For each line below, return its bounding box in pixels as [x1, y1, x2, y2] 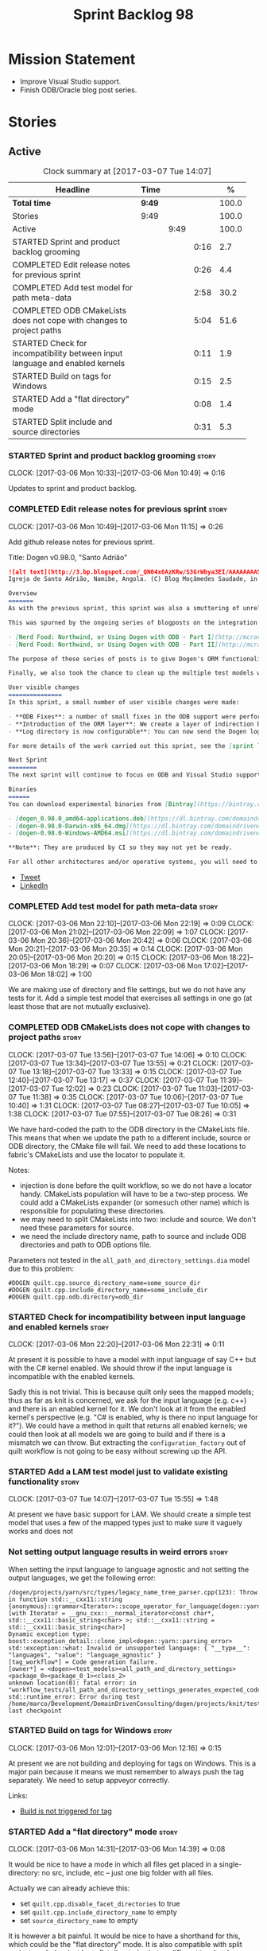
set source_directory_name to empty [19, 1916, 138, 1926]
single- [219, 1859, 242, 1869]
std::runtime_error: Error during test [8, 1692, 141, 1700]
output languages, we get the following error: [8, 1573, 157, 1583]
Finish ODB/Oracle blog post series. [19, 85, 137, 95]
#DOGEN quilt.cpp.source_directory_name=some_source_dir [8, 1279, 201, 1287]
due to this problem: [8, 1264, 74, 1273]
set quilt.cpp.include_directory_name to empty [19, 1907, 177, 1917]
